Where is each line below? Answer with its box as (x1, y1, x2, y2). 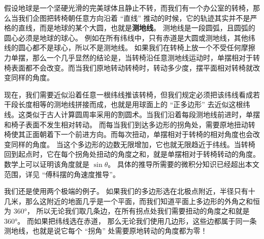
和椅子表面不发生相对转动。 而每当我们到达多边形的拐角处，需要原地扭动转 (4, 119, 255, 129)
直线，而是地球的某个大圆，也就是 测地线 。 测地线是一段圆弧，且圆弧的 (18, 22, 255, 33)
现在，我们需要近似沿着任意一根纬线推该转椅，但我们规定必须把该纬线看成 (4, 89, 253, 99)
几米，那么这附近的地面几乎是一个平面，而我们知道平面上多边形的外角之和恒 (4, 195, 260, 206)
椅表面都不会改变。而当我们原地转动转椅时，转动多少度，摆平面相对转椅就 (4, 62, 253, 73)
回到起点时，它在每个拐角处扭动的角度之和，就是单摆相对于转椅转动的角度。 (4, 149, 260, 159)
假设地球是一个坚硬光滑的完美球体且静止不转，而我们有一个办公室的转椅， (4, 3, 253, 13)
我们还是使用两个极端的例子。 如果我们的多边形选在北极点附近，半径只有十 (4, 186, 255, 196)
